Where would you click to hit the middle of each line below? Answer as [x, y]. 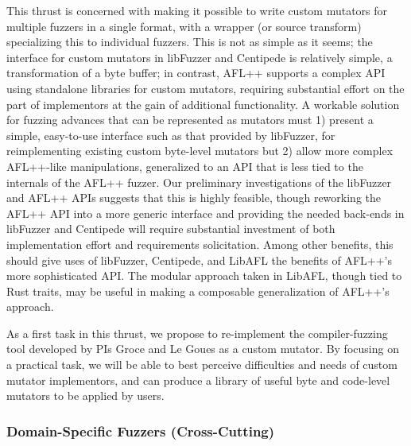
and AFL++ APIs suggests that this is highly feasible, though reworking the [194, 198]
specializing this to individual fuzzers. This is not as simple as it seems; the [190, 42]
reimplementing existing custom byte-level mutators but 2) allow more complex [200, 151]
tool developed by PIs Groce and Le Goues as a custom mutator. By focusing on [203, 349]
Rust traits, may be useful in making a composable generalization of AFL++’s [198, 291]
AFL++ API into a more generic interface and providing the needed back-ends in [205, 213]
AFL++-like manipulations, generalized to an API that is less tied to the [185, 166]
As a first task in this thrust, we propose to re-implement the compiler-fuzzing [197, 333]
